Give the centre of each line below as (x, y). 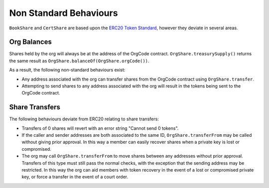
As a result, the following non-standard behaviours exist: (67, 70)
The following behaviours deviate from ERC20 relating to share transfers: (84, 119)
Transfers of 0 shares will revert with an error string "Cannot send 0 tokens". (100, 128)
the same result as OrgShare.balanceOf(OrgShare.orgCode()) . (79, 61)
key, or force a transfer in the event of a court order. (75, 177)
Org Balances (31, 42)
